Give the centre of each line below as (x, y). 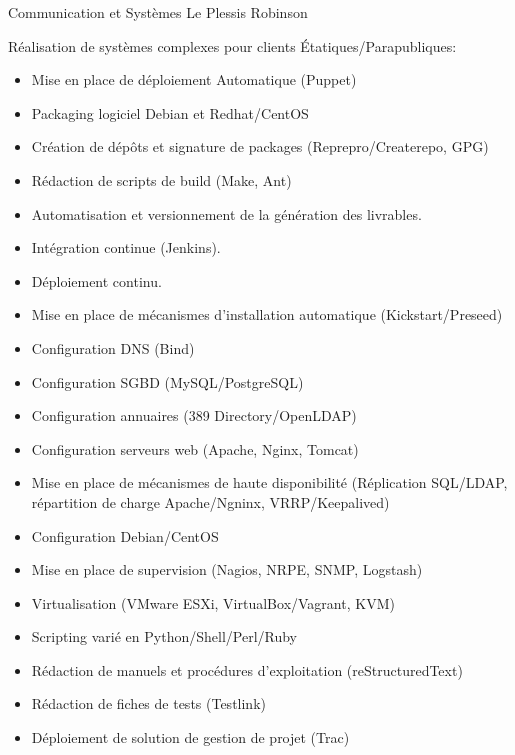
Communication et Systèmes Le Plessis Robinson (158, 12)
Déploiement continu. (96, 280)
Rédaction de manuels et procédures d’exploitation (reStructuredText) (247, 669)
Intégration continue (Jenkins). (126, 247)
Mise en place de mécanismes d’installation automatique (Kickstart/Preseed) (267, 314)
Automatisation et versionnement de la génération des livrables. (226, 213)
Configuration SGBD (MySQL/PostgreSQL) (167, 381)
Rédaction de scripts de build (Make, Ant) (161, 179)
